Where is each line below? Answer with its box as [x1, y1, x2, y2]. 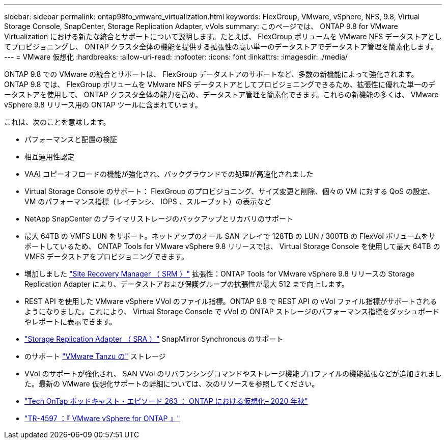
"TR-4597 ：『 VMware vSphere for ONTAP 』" [24, 414, 180, 423]
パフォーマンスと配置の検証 [24, 135, 117, 144]
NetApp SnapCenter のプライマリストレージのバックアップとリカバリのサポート [24, 214, 293, 223]
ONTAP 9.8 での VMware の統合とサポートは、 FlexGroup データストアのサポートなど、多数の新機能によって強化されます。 [4, 70, 419, 78]
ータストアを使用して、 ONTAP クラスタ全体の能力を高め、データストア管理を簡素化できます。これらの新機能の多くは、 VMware [4, 90, 439, 99]
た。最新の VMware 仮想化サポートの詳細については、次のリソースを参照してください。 [24, 379, 319, 388]
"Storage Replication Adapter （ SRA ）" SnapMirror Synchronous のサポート [24, 335, 284, 343]
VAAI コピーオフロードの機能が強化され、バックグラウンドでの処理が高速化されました [24, 170, 314, 178]
